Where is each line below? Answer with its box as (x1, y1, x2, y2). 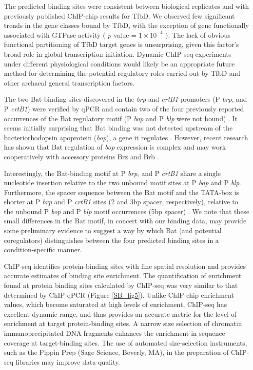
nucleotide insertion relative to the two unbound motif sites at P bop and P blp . (4, 177, 241, 188)
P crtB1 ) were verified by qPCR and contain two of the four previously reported (4, 103, 244, 113)
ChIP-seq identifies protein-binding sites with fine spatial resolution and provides (4, 261, 246, 271)
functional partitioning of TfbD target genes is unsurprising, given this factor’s (4, 39, 239, 49)
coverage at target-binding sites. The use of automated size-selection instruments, (4, 337, 247, 348)
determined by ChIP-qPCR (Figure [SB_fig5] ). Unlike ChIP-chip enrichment (4, 289, 234, 300)
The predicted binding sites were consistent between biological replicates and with (4, 1, 249, 11)
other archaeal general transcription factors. (4, 77, 135, 87)
